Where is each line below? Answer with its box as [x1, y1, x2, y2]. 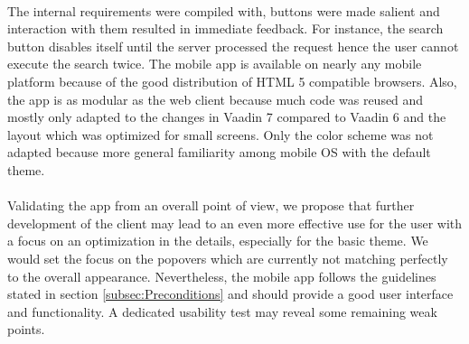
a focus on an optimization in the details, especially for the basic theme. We [7, 231, 428, 250]
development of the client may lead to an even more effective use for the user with [7, 213, 463, 232]
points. [7, 320, 45, 339]
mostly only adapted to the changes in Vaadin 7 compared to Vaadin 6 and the [7, 107, 446, 126]
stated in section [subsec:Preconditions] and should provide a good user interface [7, 284, 454, 303]
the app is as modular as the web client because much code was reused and [7, 89, 424, 108]
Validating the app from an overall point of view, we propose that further [7, 196, 415, 215]
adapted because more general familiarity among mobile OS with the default [7, 143, 431, 162]
